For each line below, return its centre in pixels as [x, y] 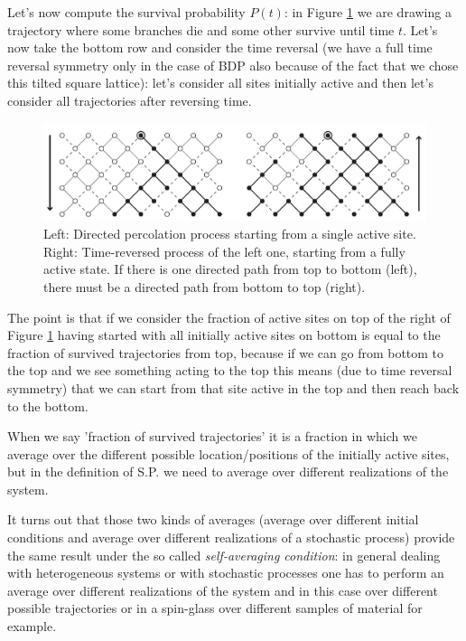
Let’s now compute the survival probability [126, 12]
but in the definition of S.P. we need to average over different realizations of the [228, 471]
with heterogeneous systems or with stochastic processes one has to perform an [226, 573]
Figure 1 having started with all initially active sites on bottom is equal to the [224, 335]
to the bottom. [48, 405]
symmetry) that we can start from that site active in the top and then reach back [233, 387]
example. [32, 626]
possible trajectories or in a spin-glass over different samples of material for [215, 608]
